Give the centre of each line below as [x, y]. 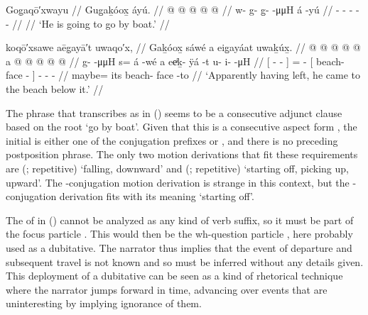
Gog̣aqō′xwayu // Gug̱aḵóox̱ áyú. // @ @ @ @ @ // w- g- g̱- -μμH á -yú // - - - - [183, 9]
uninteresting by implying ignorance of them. [104, 303]
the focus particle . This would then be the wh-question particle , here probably [179, 234]
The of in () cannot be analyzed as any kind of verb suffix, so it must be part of [180, 220]
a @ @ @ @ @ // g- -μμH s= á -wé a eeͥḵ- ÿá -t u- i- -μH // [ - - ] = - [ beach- [175, 61]
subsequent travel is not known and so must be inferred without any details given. [185, 261]
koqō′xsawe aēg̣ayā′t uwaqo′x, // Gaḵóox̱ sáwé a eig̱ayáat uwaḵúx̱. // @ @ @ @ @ [183, 47]
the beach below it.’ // [55, 88]
